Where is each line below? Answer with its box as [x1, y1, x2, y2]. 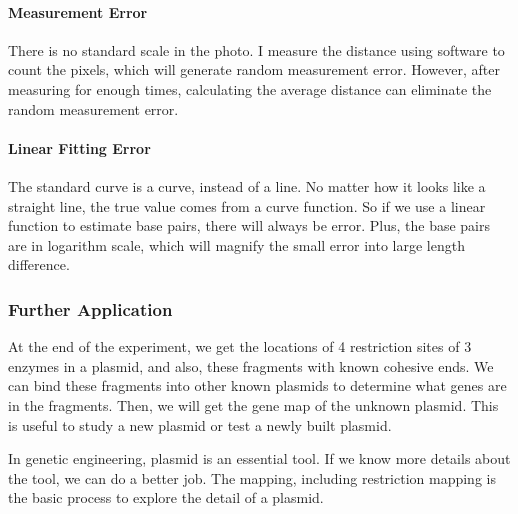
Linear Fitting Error [8, 137, 151, 158]
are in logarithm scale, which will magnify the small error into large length [8, 234, 465, 255]
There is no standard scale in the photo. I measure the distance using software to [8, 39, 505, 60]
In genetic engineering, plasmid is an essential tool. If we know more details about [8, 448, 511, 469]
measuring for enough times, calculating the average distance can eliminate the [8, 78, 492, 99]
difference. [8, 254, 70, 275]
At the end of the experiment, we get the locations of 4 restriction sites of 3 [8, 336, 472, 357]
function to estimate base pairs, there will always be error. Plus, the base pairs [8, 215, 491, 236]
